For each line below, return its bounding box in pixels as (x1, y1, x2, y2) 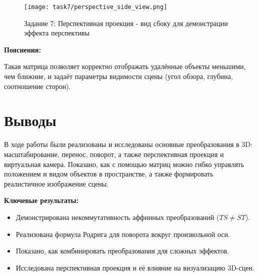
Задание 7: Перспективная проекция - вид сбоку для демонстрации (24, 17, 228, 28)
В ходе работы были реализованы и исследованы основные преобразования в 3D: (4, 139, 252, 149)
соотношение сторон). (4, 80, 71, 91)
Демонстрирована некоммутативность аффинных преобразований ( (15, 211, 219, 222)
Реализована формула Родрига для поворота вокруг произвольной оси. (15, 228, 230, 239)
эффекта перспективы (24, 27, 89, 38)
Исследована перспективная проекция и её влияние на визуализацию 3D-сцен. (15, 262, 254, 272)
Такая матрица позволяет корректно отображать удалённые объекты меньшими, (4, 61, 246, 71)
